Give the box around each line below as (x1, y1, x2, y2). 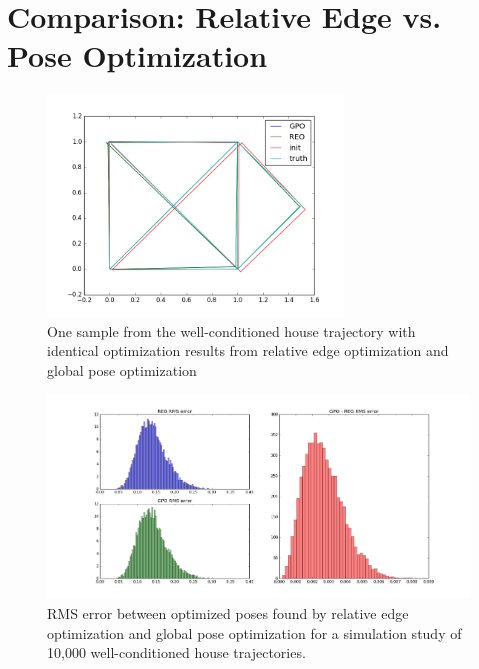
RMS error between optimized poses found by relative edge (47, 603, 409, 624)
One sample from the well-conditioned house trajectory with (47, 320, 416, 341)
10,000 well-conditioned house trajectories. (47, 642, 306, 663)
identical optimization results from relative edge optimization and (47, 340, 449, 361)
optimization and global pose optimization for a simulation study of (47, 622, 462, 643)
